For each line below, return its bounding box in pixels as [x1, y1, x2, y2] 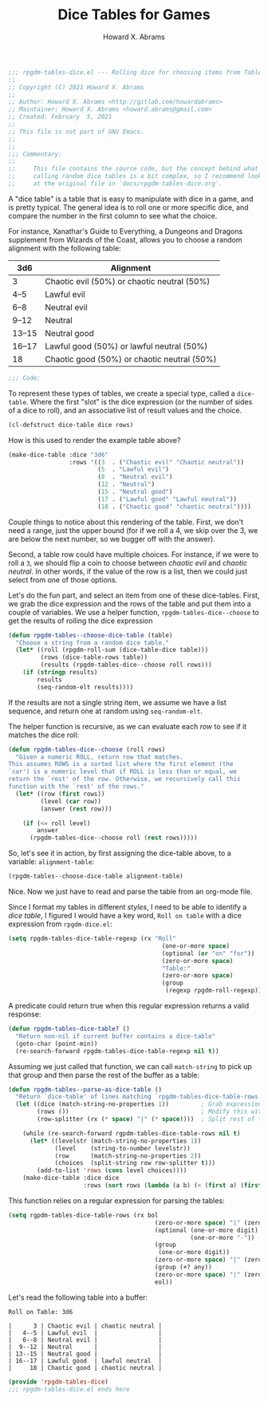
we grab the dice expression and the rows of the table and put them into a [8, 598, 251, 608]
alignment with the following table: [8, 243, 121, 253]
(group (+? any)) [154, 1263, 213, 1272]
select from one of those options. [8, 574, 118, 584]
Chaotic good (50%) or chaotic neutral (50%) [45, 353, 217, 365]
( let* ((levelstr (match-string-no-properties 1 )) [29, 1137, 202, 1145]
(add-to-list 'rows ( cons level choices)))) [37, 1166, 187, 1174]
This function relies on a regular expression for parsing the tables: [8, 1195, 225, 1206]
